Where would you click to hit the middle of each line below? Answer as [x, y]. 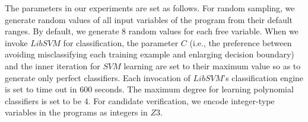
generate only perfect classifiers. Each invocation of [98, 77]
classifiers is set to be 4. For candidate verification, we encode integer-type [140, 100]
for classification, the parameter [121, 42]
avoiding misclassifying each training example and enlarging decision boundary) [150, 54]
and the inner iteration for [53, 65]
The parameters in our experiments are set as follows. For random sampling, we [150, 8]
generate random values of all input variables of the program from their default [149, 19]
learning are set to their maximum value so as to [212, 65]
